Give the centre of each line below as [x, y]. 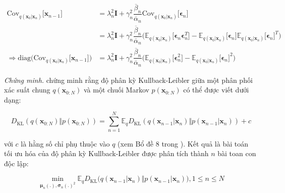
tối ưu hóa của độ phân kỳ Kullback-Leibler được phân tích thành [106, 153]
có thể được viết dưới [216, 90]
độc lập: [16, 163]
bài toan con [237, 153]
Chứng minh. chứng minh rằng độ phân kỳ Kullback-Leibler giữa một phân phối [128, 80]
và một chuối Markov [116, 90]
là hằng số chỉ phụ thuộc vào [65, 143]
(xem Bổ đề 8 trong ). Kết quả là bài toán [183, 143]
